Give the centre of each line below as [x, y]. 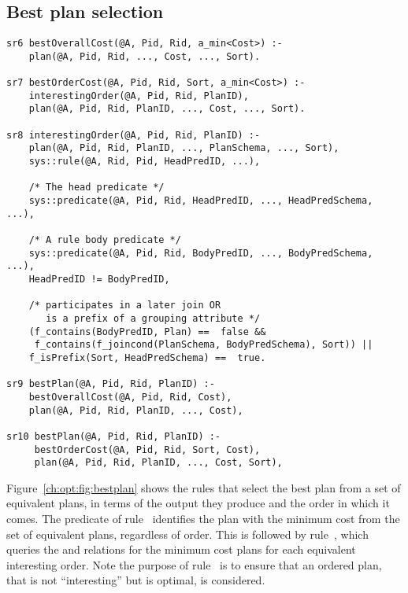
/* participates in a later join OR [125, 306]
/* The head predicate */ [96, 188]
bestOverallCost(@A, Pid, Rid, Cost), [130, 397]
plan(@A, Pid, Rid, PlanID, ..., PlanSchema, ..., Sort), [184, 148]
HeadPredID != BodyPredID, [99, 280]
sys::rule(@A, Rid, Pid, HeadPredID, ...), [145, 162]
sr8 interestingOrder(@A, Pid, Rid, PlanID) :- [134, 135]
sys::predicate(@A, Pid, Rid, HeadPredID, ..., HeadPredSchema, [201, 201]
